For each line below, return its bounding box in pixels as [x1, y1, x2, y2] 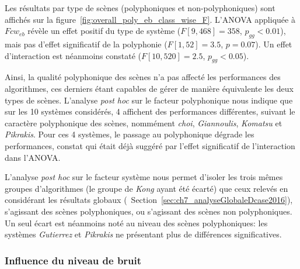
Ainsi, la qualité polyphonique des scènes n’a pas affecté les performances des [5, 71, 281, 83]
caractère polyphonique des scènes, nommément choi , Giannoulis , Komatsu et [5, 116, 282, 129]
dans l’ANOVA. [5, 151, 61, 163]
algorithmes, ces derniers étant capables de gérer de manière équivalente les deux [5, 82, 294, 94]
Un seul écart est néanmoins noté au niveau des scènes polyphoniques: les [5, 216, 268, 229]
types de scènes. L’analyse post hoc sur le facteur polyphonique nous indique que [5, 94, 293, 106]
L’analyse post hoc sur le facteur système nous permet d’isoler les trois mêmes [5, 171, 283, 183]
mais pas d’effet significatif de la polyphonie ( [5, 37, 168, 50]
